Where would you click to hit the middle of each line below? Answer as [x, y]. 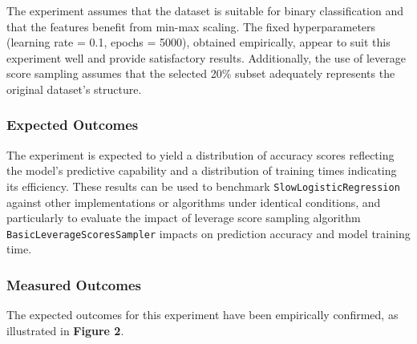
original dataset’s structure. [74, 89]
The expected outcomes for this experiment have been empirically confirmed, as [202, 315]
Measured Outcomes [74, 284]
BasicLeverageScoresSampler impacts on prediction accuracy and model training [208, 233]
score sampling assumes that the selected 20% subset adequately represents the [201, 73]
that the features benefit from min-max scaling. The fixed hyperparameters [191, 26]
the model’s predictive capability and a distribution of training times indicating [202, 170]
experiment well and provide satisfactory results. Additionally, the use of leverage [206, 57]
